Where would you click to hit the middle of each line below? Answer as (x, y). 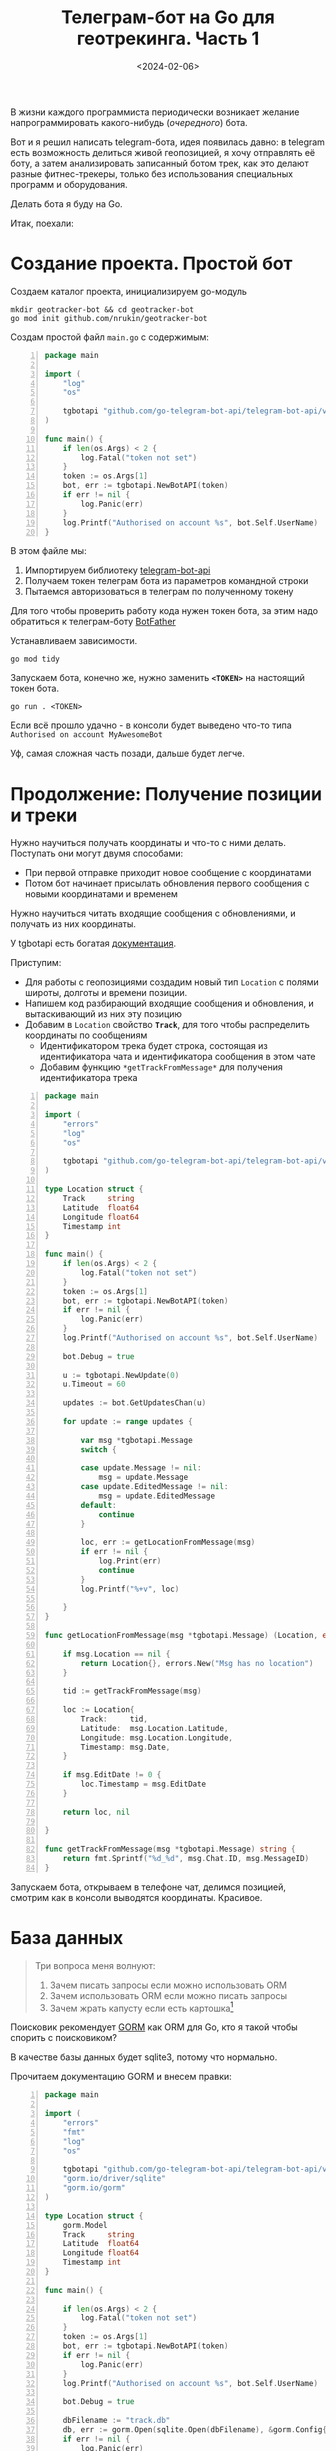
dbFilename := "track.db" (116, 2421)
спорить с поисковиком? (64, 2038)
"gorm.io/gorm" (94, 2188)
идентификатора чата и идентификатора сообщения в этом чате (177, 1057)
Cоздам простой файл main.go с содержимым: (110, 337)
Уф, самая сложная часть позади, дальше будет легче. (127, 753)
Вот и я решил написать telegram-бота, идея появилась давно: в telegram (167, 142)
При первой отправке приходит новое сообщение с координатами (168, 873)
